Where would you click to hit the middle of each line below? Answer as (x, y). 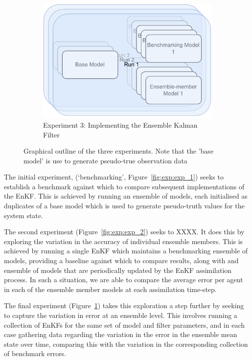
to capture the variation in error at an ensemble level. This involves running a (121, 315)
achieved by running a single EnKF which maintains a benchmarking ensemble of (126, 251)
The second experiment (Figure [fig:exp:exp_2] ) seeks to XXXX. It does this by (124, 232)
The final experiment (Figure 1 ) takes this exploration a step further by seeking (124, 305)
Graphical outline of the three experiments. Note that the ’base (119, 151)
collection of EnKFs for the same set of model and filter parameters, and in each (125, 325)
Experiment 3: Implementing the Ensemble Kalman (120, 124)
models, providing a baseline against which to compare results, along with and (121, 260)
